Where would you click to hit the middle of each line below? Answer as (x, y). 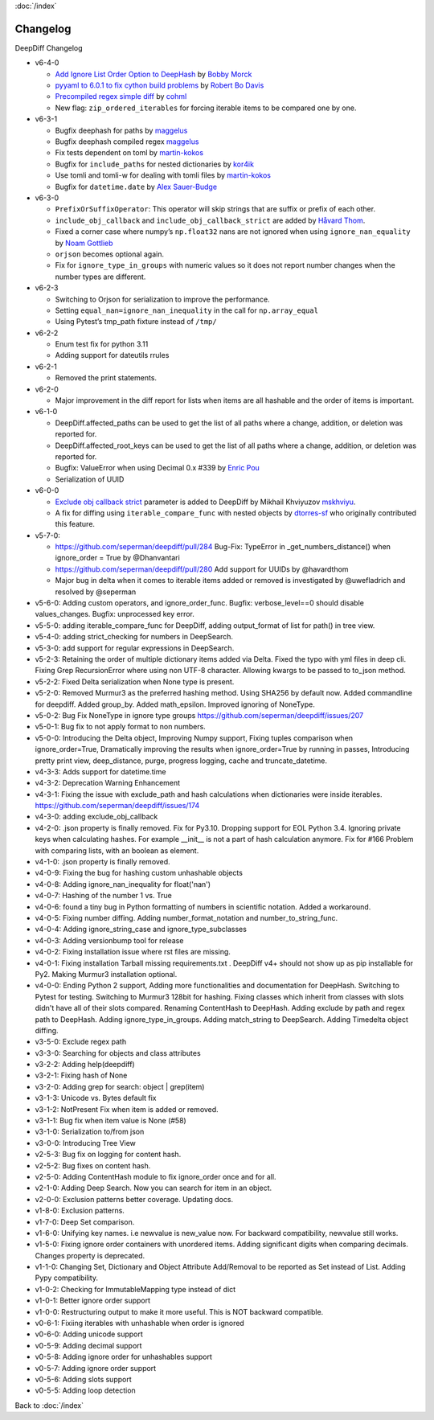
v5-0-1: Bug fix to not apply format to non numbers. (121, 727)
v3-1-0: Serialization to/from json (90, 1132)
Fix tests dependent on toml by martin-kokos (129, 153)
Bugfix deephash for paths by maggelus (121, 130)
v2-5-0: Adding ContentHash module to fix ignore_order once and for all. (156, 1176)
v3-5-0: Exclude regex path (81, 1042)
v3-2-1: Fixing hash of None (81, 1075)
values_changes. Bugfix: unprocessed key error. (115, 614)
